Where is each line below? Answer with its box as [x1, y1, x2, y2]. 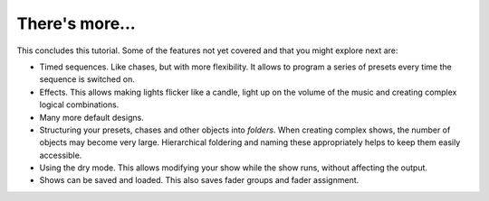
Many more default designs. [39, 112, 144, 123]
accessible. [39, 150, 82, 160]
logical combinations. [39, 99, 120, 110]
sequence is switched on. [39, 74, 135, 85]
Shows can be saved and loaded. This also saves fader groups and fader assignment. [39, 175, 360, 186]
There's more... [16, 14, 136, 33]
